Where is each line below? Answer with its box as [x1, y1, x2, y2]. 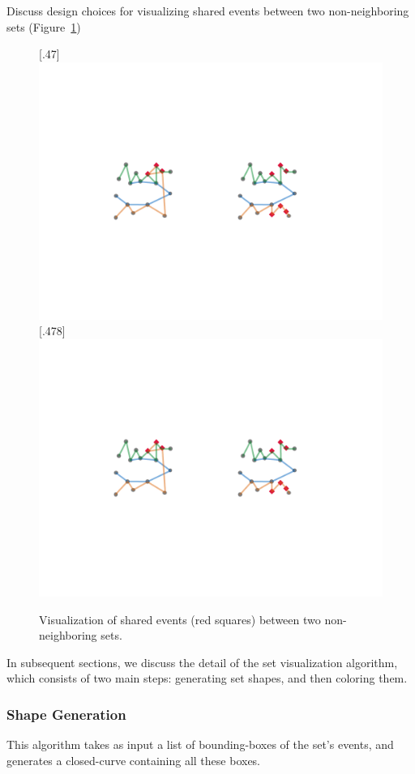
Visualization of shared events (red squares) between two [39, 610, 321, 627]
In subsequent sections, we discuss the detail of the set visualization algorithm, [6, 653, 398, 670]
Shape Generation [6, 704, 126, 724]
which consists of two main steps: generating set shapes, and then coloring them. [6, 670, 408, 687]
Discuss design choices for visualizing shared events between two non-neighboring [6, 2, 409, 19]
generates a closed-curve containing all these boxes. [6, 751, 261, 768]
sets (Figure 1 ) [6, 18, 81, 35]
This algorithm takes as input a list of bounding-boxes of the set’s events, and [6, 736, 394, 753]
